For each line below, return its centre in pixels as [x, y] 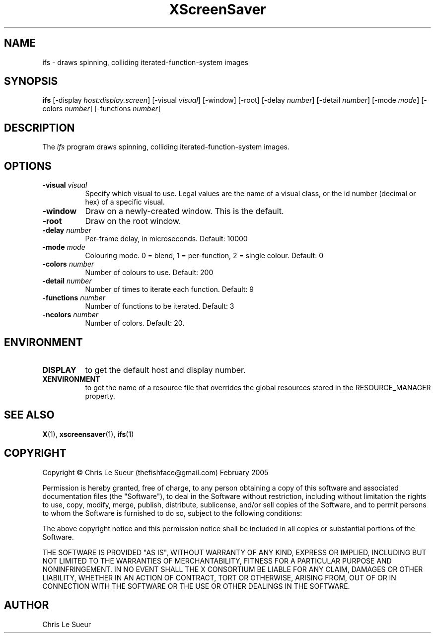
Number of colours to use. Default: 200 [149, 273]
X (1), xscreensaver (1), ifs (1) [88, 434]
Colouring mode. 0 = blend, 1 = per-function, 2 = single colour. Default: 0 [204, 256]
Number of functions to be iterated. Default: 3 [160, 306]
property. [100, 396]
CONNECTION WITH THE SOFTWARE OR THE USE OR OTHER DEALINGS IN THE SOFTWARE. [196, 586]
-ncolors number [71, 315]
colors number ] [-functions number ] [102, 109]
